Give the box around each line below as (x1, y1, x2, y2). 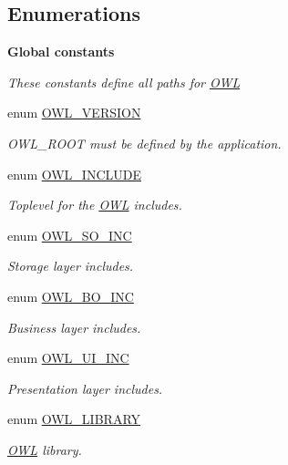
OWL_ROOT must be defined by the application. (7, 133, 282, 152)
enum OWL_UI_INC (7, 348, 129, 367)
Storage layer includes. (7, 256, 134, 275)
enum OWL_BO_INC (7, 286, 134, 305)
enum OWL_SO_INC (7, 225, 132, 244)
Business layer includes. (7, 317, 141, 336)
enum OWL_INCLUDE (7, 164, 142, 183)
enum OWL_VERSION (7, 103, 141, 122)
